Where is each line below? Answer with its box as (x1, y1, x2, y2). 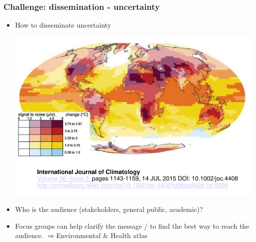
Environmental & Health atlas (56, 230, 147, 241)
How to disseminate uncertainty (15, 20, 111, 30)
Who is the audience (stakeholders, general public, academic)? (15, 204, 203, 214)
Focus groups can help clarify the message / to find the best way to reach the (15, 220, 250, 231)
